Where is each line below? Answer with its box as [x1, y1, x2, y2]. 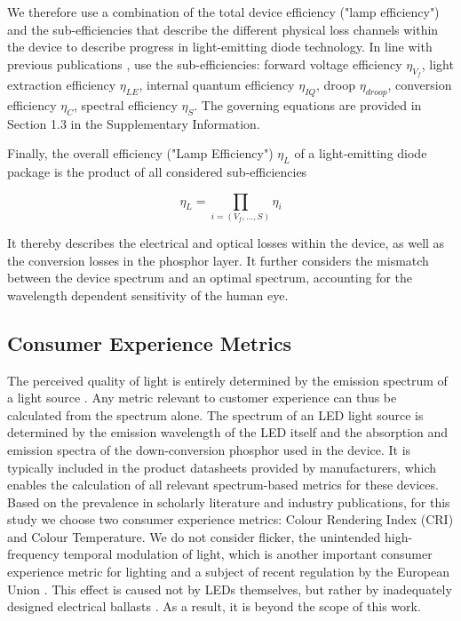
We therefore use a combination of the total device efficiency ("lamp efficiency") [7, 3, 440, 20]
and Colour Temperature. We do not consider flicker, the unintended [7, 527, 381, 545]
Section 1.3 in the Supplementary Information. [7, 114, 260, 132]
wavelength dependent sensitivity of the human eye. [7, 285, 289, 304]
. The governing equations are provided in [194, 95, 422, 114]
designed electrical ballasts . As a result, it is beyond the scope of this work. [7, 597, 421, 616]
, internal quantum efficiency [139, 75, 295, 93]
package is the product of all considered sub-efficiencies [7, 162, 307, 180]
